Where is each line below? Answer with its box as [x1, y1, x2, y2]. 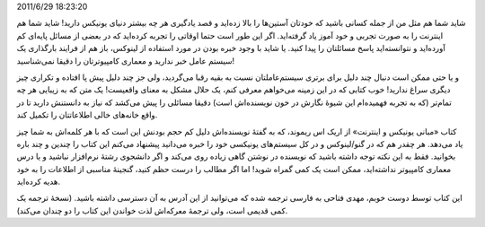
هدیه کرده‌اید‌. [16, 176, 61, 188]
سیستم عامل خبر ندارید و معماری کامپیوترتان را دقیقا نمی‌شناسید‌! [16, 55, 235, 66]
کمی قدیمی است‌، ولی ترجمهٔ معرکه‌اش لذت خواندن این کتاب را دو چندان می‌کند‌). [16, 205, 288, 215]
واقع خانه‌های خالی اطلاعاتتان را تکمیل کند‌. [16, 109, 158, 120]
